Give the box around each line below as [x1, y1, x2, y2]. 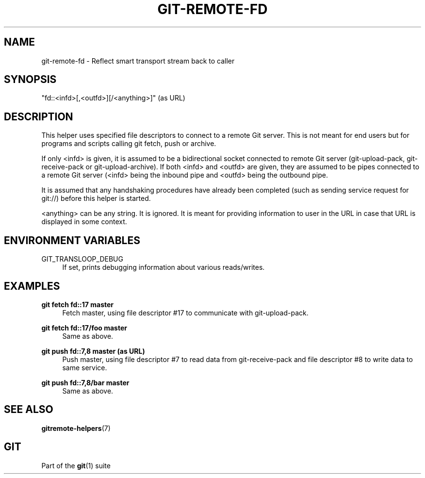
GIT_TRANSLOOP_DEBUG [41, 255, 123, 264]
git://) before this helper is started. [41, 194, 151, 203]
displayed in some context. [41, 217, 127, 226]
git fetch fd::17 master [41, 300, 114, 309]
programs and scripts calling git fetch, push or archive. [41, 139, 216, 148]
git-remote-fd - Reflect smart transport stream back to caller [41, 56, 235, 65]
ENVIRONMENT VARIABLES [4, 234, 140, 247]
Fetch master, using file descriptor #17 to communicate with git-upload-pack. [62, 308, 309, 317]
